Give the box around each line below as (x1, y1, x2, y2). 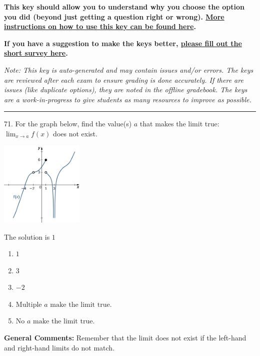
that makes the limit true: (139, 118, 219, 129)
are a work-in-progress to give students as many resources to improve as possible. (4, 94, 251, 104)
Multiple (15, 301, 42, 308)
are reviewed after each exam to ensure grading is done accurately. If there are (4, 74, 243, 85)
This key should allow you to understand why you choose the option (4, 2, 245, 12)
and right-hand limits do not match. (4, 342, 115, 352)
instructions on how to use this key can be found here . (4, 21, 196, 32)
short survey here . (4, 48, 68, 58)
